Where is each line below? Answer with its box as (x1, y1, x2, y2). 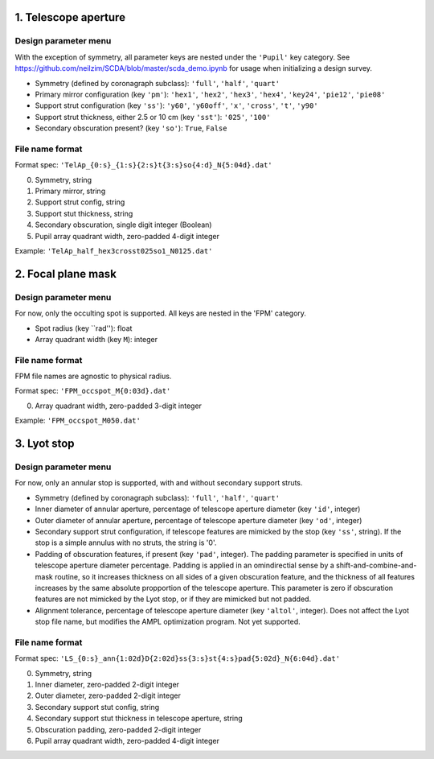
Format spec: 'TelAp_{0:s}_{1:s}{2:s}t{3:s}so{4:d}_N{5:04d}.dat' (14, 160, 272, 170)
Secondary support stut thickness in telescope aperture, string (35, 713, 243, 724)
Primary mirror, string (35, 186, 106, 196)
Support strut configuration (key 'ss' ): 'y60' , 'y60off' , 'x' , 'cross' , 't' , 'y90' (35, 101, 318, 110)
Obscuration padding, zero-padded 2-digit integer (35, 724, 202, 734)
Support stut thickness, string (35, 208, 133, 218)
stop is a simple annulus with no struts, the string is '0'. (35, 538, 217, 547)
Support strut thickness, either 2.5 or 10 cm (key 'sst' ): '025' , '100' (35, 112, 271, 122)
